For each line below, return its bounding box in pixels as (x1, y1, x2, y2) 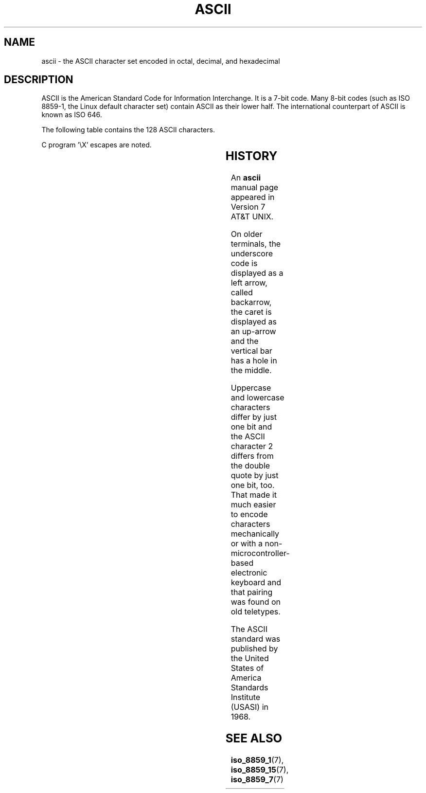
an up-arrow (231, 326, 276, 337)
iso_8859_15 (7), (231, 765, 289, 775)
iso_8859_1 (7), (231, 755, 284, 765)
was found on (231, 597, 281, 607)
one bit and (231, 422, 272, 432)
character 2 (231, 441, 273, 451)
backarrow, (231, 297, 272, 307)
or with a (231, 539, 263, 549)
